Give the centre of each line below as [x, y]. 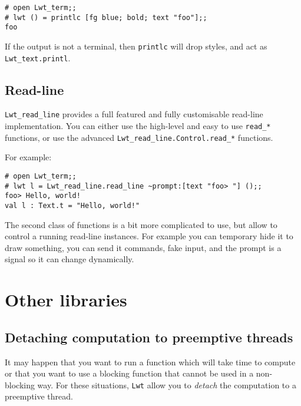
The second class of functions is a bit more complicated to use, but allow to [141, 224]
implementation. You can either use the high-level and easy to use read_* [138, 126]
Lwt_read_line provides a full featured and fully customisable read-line [134, 114]
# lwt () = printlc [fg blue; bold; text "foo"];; [106, 17]
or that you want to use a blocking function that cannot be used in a [129, 373]
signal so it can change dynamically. [70, 259]
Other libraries [66, 300]
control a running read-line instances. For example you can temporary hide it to [149, 236]
